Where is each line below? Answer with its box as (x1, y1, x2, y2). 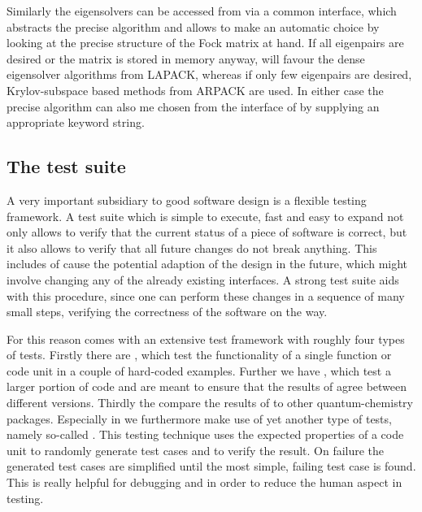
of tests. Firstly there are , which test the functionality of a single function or (7, 346, 392, 363)
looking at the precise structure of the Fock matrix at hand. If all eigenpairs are (7, 34, 404, 51)
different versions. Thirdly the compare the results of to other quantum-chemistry (7, 394, 413, 411)
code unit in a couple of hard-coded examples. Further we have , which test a (7, 362, 391, 379)
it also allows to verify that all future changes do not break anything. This (7, 239, 377, 256)
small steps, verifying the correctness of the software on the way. (7, 303, 328, 320)
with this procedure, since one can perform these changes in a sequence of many (7, 287, 405, 304)
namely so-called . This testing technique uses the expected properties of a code (7, 426, 404, 443)
